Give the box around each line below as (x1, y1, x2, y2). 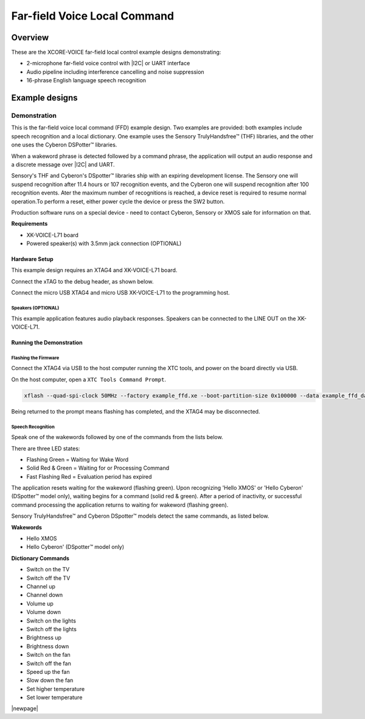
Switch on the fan (26, 651, 71, 659)
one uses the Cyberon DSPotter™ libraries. (11, 141, 117, 149)
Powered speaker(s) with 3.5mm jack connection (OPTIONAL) (26, 240, 182, 247)
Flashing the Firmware (11, 354, 60, 361)
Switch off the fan (26, 659, 71, 667)
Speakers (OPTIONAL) (11, 305, 60, 311)
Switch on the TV (26, 566, 70, 573)
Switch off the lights (26, 625, 77, 632)
